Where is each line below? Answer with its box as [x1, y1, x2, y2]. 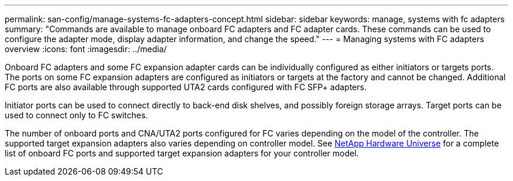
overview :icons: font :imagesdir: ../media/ [5, 44, 167, 54]
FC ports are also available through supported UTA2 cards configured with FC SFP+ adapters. [5, 82, 367, 92]
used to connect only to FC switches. [5, 110, 148, 120]
